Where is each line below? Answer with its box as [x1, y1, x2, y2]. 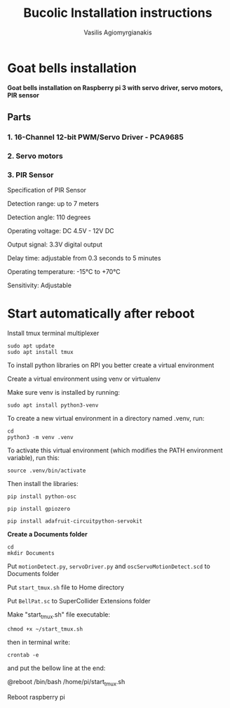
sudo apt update [7, 343, 55, 350]
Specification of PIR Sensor [7, 186, 86, 195]
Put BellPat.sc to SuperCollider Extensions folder [7, 597, 151, 605]
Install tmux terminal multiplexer [7, 329, 100, 338]
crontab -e [7, 651, 39, 658]
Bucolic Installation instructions [23, 5, 212, 21]
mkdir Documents [7, 550, 55, 557]
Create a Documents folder [7, 530, 88, 539]
